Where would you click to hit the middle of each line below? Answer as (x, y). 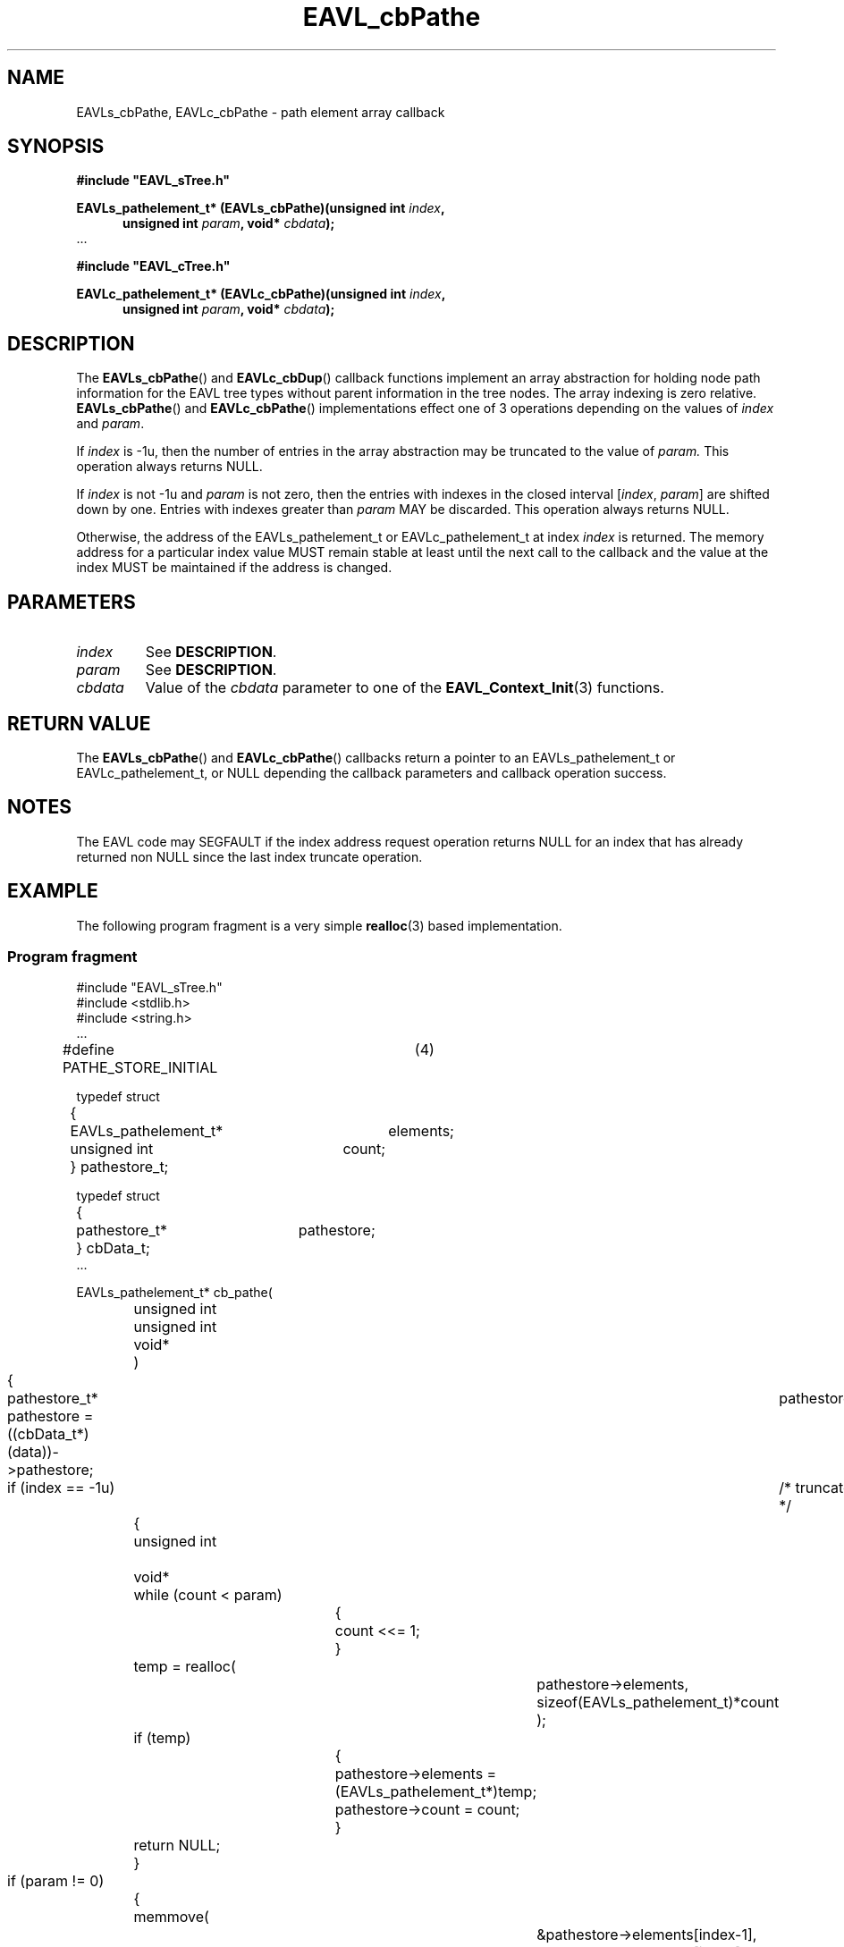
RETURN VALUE (79, 723)
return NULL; (177, 1846)
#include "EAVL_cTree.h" (153, 266)
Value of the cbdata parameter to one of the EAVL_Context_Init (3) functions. (405, 688)
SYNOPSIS (56, 147)
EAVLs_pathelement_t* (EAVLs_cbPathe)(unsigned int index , (261, 208)
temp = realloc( (185, 1667)
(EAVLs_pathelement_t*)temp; (436, 1792)
